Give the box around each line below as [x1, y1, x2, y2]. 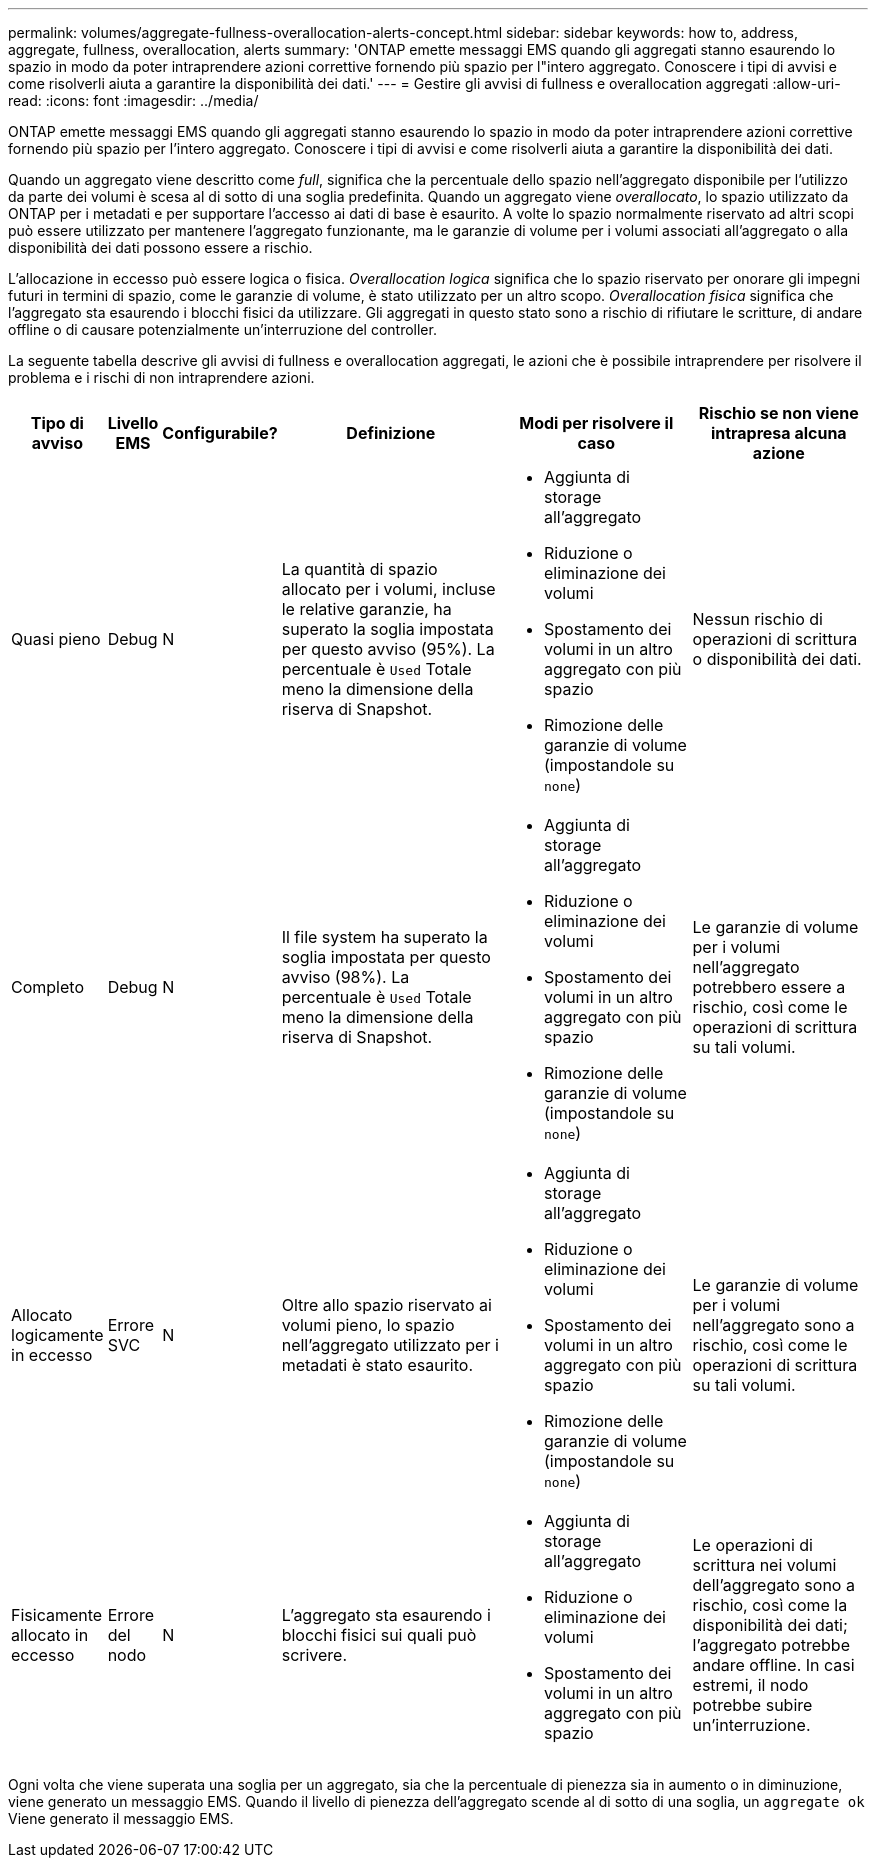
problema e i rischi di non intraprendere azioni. [8, 369, 315, 386]
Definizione [346, 423, 436, 443]
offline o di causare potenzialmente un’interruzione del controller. [8, 321, 437, 338]
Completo [11, 977, 84, 997]
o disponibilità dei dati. [692, 649, 862, 669]
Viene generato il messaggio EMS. [8, 1810, 234, 1827]
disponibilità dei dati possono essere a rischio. [8, 239, 313, 256]
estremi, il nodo [692, 1675, 809, 1695]
